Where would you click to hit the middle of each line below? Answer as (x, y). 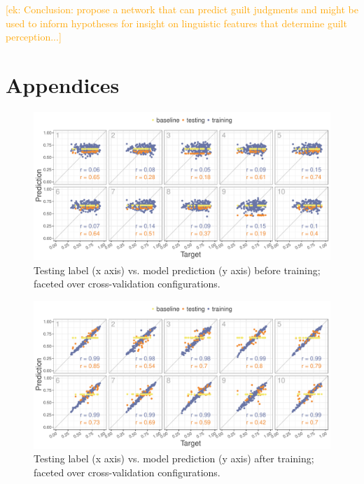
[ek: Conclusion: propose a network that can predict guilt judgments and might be (182, 9)
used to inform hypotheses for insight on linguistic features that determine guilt (176, 23)
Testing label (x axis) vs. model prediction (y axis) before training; (177, 270)
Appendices (63, 84)
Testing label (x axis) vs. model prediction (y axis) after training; (174, 458)
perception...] (34, 37)
